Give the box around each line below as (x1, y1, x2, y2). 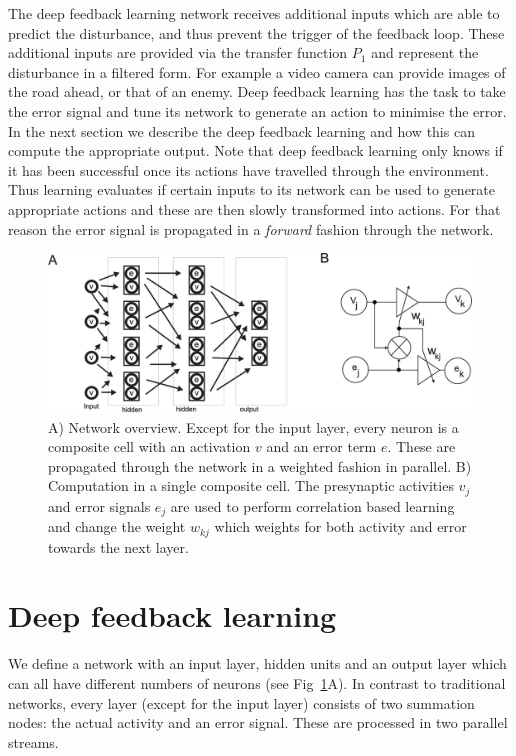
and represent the (371, 42, 479, 63)
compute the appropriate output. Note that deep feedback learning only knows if (8, 140, 503, 161)
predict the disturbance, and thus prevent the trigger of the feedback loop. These (8, 22, 505, 43)
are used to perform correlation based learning (170, 495, 455, 516)
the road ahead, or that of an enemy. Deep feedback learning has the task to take (8, 81, 506, 102)
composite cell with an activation (48, 436, 251, 457)
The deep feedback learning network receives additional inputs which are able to (8, 3, 500, 23)
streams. (8, 731, 59, 752)
